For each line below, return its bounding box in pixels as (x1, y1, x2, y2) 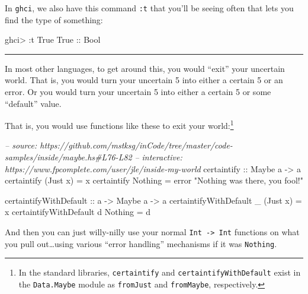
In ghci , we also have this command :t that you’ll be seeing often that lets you (5, 2, 294, 14)
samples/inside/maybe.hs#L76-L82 (5, 151, 132, 163)
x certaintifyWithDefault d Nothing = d (5, 206, 151, 218)
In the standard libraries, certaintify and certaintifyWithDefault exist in (18, 266, 301, 279)
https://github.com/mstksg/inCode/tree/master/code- (40, 139, 233, 151)
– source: (5, 139, 37, 151)
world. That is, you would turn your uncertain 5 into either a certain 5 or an (5, 74, 283, 86)
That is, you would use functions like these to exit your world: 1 (5, 118, 234, 131)
